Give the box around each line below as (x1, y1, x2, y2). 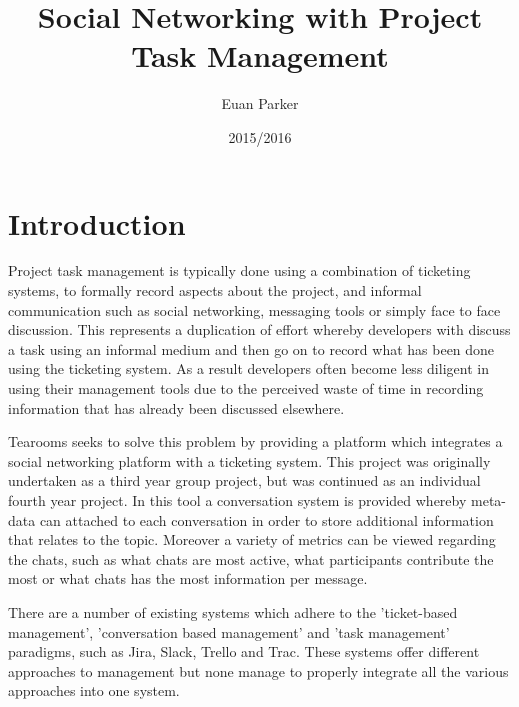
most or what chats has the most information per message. (8, 568, 368, 589)
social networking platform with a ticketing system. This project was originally (8, 450, 491, 471)
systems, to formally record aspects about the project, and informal (8, 280, 422, 301)
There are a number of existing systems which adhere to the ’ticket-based (8, 601, 458, 622)
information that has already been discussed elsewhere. (8, 397, 345, 418)
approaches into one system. (8, 680, 180, 701)
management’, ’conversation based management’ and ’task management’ (8, 621, 450, 642)
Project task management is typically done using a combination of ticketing (8, 260, 471, 281)
